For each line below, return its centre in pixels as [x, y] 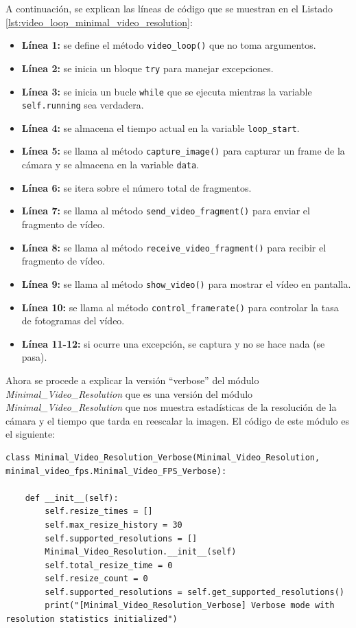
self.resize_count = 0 [96, 579]
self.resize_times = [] [99, 512]
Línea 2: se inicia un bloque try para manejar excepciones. [147, 68]
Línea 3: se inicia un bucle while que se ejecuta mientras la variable [167, 91]
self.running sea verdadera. [83, 105]
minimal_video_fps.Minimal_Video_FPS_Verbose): [116, 471]
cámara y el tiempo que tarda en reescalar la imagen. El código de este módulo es [178, 420]
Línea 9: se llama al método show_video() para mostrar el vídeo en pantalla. [186, 283]
